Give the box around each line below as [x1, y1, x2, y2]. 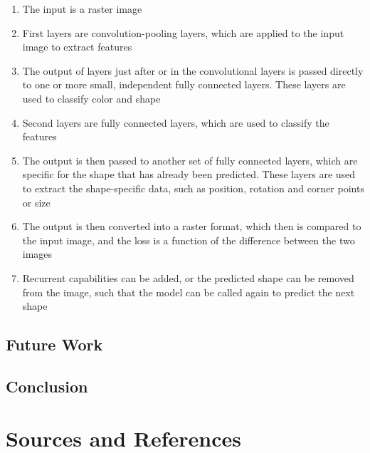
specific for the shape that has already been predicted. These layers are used [22, 167, 356, 182]
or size [22, 194, 51, 209]
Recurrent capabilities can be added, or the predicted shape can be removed [22, 270, 354, 285]
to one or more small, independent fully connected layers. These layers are [22, 77, 346, 92]
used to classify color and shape [22, 90, 161, 105]
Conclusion [6, 375, 88, 397]
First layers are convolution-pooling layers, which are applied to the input [22, 25, 344, 40]
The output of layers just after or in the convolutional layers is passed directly [22, 63, 364, 78]
